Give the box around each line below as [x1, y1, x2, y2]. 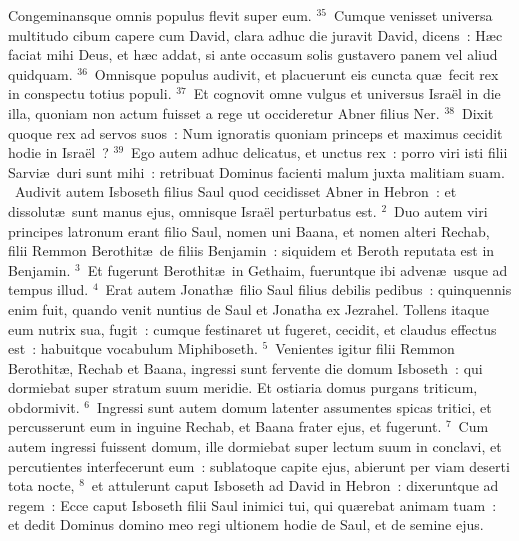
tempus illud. [8, 279, 89, 300]
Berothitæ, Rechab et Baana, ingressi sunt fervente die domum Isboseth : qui [8, 357, 483, 378]
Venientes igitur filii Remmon [275, 338, 455, 359]
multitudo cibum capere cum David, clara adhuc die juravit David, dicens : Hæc [8, 24, 503, 45]
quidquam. [8, 63, 73, 84]
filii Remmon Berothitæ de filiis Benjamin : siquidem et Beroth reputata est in [8, 240, 495, 261]
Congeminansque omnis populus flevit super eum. [8, 5, 312, 25]
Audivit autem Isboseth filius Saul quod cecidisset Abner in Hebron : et [14, 181, 457, 202]
